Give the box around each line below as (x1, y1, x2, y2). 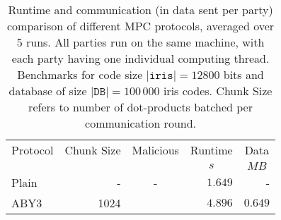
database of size (8, 82, 87, 99)
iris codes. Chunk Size (163, 82, 273, 99)
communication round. (85, 115, 197, 131)
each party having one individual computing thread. (11, 50, 270, 66)
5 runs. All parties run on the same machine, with (16, 34, 265, 50)
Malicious (132, 142, 179, 158)
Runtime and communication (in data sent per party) (8, 1, 273, 18)
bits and (223, 66, 264, 82)
